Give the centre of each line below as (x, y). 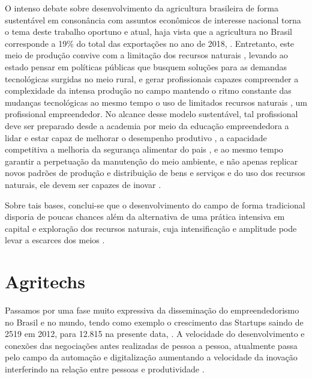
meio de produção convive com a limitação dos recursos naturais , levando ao (146, 55)
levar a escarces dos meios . (55, 240)
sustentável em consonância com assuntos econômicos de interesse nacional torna (153, 20)
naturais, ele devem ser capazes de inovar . (83, 184)
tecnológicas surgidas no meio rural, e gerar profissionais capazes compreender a (152, 78)
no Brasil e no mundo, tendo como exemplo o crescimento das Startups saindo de (154, 322)
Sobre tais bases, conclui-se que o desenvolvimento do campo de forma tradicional (155, 205)
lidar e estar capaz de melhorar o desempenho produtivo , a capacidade (136, 137)
